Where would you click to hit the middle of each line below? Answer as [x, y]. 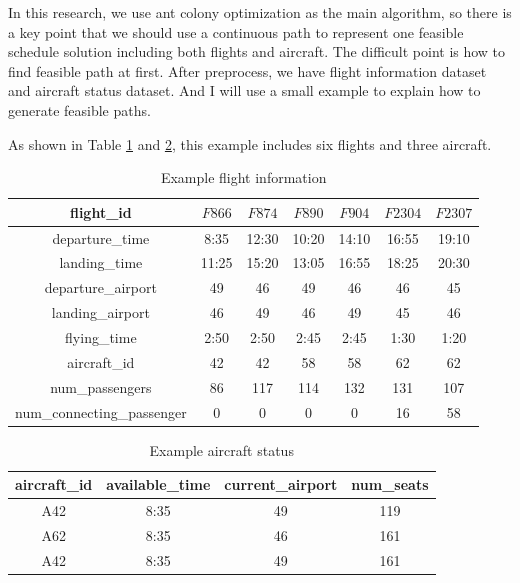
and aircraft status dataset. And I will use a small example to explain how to [244, 90]
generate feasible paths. [79, 109]
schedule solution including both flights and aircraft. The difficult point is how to [257, 51]
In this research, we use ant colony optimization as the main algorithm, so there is [260, 12]
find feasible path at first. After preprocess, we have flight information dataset [247, 70]
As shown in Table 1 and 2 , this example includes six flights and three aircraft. [250, 143]
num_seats [390, 484]
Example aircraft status [221, 449]
